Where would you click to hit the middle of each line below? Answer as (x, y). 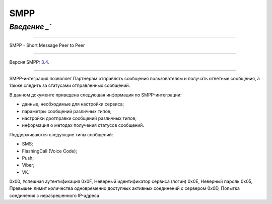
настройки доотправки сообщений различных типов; (79, 118)
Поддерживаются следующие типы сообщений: (61, 134)
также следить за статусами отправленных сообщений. (70, 85)
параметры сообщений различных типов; (67, 111)
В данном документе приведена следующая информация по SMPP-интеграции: (95, 95)
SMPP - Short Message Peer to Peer (47, 45)
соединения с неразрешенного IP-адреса (54, 195)
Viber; (28, 165)
